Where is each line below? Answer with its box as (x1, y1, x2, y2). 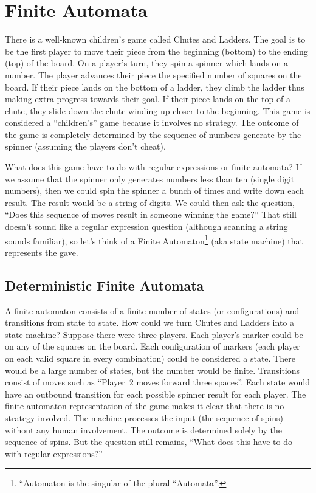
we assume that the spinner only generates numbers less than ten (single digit (5, 172, 295, 185)
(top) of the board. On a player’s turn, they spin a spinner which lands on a (5, 57, 289, 69)
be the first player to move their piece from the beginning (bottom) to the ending (5, 44, 308, 57)
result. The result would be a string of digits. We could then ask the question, (5, 196, 295, 209)
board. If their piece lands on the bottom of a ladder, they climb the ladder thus (5, 80, 304, 93)
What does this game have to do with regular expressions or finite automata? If (5, 160, 301, 173)
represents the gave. (5, 246, 78, 258)
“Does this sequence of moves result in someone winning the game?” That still (5, 208, 297, 221)
